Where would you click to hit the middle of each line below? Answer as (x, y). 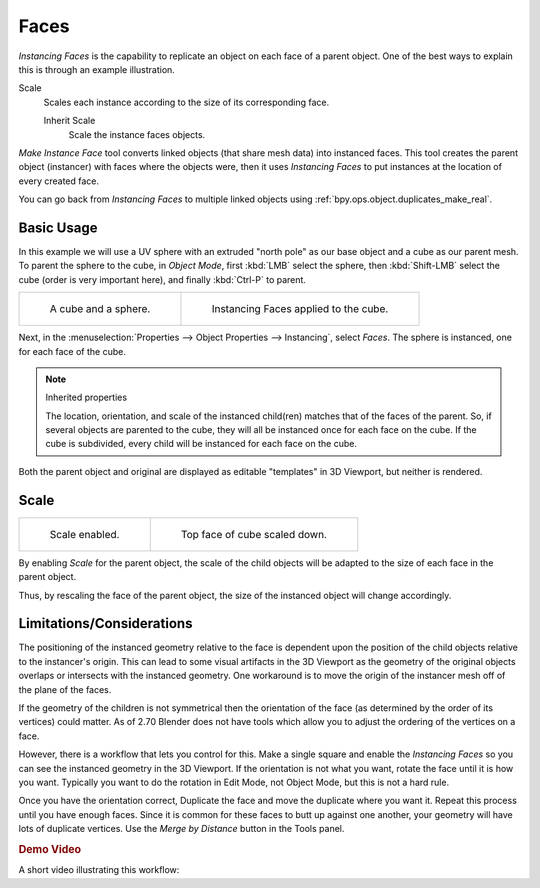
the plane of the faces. (65, 689)
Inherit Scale (69, 121)
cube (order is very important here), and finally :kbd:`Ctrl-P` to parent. (162, 279)
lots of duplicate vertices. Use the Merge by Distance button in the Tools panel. (181, 829)
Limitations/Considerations (105, 623)
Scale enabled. (84, 534)
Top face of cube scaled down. (253, 534)
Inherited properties (86, 397)
